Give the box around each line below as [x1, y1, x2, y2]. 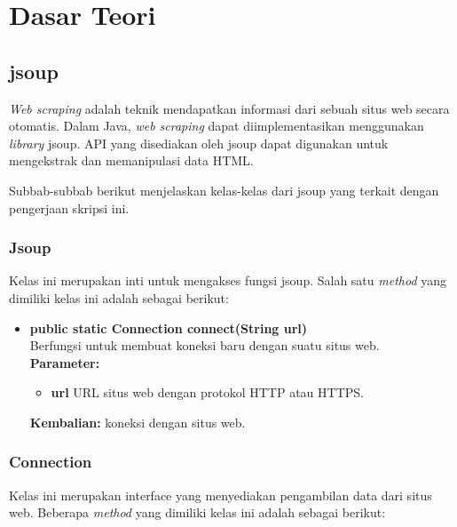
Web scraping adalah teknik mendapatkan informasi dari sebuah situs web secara [9, 99, 450, 117]
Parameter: [29, 353, 100, 371]
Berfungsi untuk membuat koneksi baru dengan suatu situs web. [29, 336, 380, 355]
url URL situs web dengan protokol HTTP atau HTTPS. [51, 383, 364, 402]
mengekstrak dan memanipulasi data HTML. [9, 151, 254, 170]
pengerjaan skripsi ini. [9, 198, 130, 217]
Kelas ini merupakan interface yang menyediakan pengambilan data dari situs [9, 485, 432, 504]
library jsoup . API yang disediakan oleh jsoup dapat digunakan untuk [9, 133, 389, 152]
